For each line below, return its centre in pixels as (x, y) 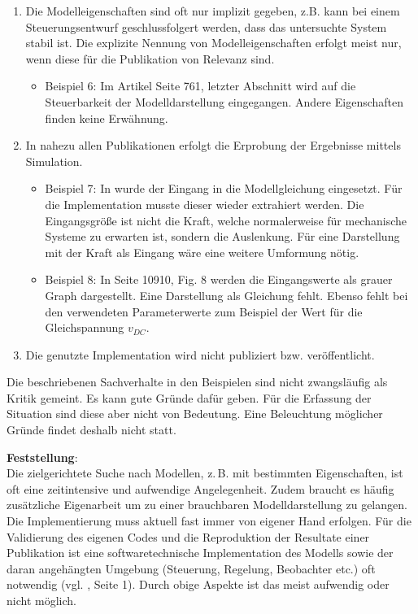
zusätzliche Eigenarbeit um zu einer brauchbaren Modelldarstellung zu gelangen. (207, 505)
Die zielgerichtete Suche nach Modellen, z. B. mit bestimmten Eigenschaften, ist (205, 473)
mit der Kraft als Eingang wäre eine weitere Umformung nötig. (202, 252)
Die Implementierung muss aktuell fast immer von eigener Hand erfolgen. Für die (209, 521)
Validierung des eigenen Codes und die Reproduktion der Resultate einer (188, 536)
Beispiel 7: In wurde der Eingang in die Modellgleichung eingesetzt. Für (224, 188)
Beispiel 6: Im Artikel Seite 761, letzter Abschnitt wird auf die (200, 86)
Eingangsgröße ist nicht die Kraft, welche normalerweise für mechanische (226, 220)
